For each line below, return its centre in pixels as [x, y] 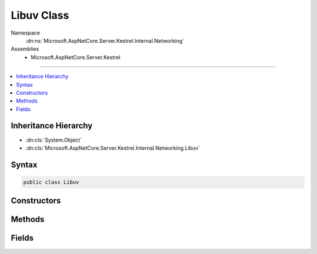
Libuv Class [40, 15]
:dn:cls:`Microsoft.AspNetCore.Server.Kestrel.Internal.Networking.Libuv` [113, 148]
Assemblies [25, 49]
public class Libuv [51, 182]
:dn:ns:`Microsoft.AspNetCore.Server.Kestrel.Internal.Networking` [105, 40]
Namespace [26, 33]
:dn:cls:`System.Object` [54, 140]
